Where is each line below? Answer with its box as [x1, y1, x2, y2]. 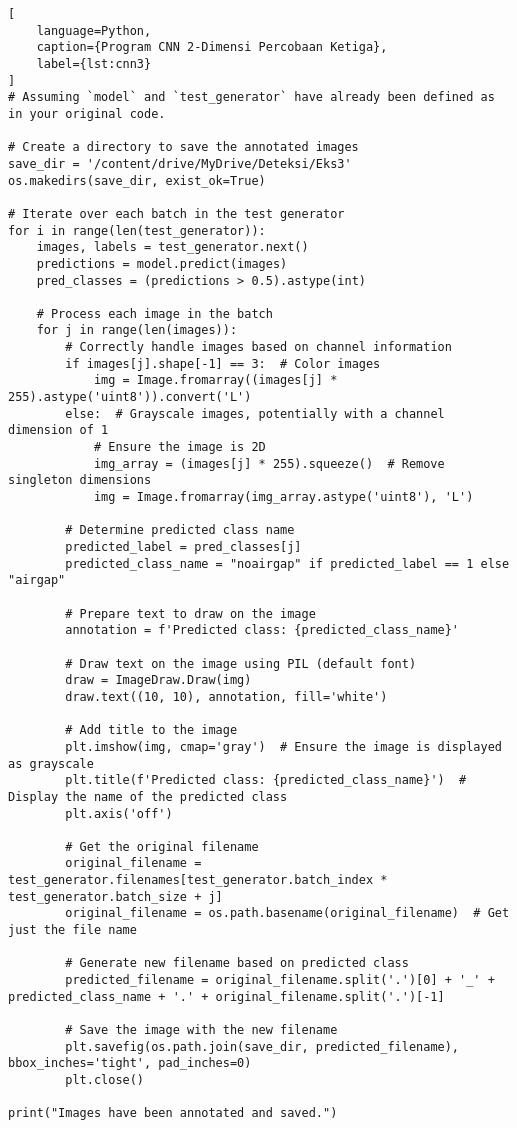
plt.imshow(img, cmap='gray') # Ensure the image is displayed [65, 739, 502, 754]
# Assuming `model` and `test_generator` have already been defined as [8, 90, 495, 105]
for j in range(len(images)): [36, 323, 238, 338]
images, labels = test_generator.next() [36, 240, 309, 255]
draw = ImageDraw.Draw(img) [65, 673, 252, 688]
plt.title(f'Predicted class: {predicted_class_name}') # [65, 773, 467, 788]
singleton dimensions [8, 473, 152, 488]
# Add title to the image [65, 723, 238, 738]
